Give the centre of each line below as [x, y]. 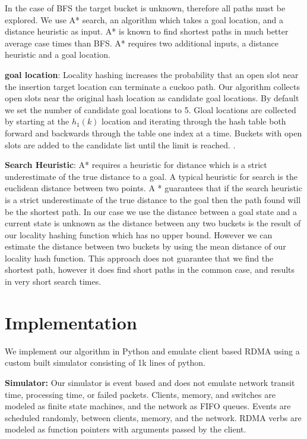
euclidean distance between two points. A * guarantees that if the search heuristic [153, 188]
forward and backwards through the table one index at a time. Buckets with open [153, 133]
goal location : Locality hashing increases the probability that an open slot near [152, 74]
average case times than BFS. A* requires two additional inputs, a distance [142, 43]
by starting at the [37, 121]
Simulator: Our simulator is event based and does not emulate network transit [150, 382]
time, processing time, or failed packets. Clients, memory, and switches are [140, 394]
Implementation [71, 322]
